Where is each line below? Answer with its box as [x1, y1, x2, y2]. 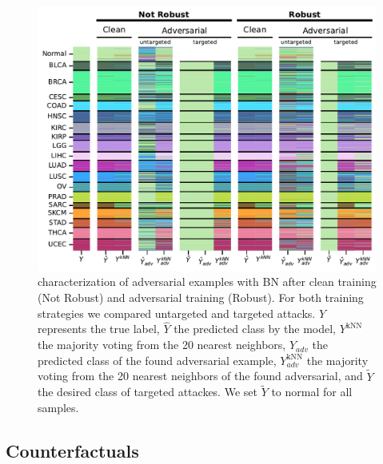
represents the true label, [38, 320, 160, 337]
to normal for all [271, 383, 353, 400]
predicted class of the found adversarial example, [38, 351, 277, 368]
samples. [38, 399, 79, 416]
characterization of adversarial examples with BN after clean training [38, 273, 377, 290]
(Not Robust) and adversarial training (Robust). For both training [38, 289, 364, 306]
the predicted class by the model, [174, 320, 336, 337]
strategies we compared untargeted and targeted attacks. [38, 304, 316, 321]
